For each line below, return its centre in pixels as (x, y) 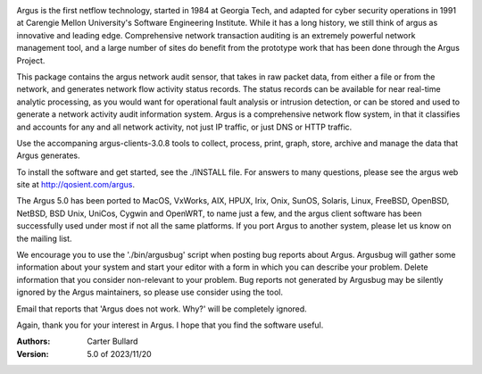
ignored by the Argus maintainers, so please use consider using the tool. (150, 292)
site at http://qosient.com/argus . (76, 185)
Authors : (33, 341)
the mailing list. (44, 238)
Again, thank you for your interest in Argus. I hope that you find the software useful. (170, 325)
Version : (33, 353)
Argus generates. (48, 155)
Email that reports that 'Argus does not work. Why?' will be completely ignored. (162, 309)
